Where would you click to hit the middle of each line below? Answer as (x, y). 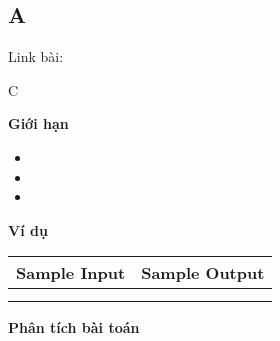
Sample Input (71, 273)
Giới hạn (38, 123)
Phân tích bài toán (74, 327)
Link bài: (36, 56)
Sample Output (203, 273)
